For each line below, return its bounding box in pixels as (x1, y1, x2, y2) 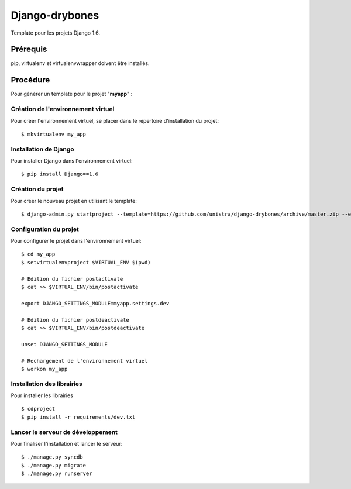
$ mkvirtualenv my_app (21, 130, 87, 137)
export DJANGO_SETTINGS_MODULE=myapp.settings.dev (21, 300, 170, 307)
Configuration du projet (11, 225, 79, 233)
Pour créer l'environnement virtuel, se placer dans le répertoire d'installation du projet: (11, 117, 219, 124)
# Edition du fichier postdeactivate (21, 316, 130, 323)
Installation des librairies (11, 380, 83, 388)
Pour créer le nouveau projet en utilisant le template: (11, 197, 137, 204)
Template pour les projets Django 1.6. (11, 29, 101, 36)
